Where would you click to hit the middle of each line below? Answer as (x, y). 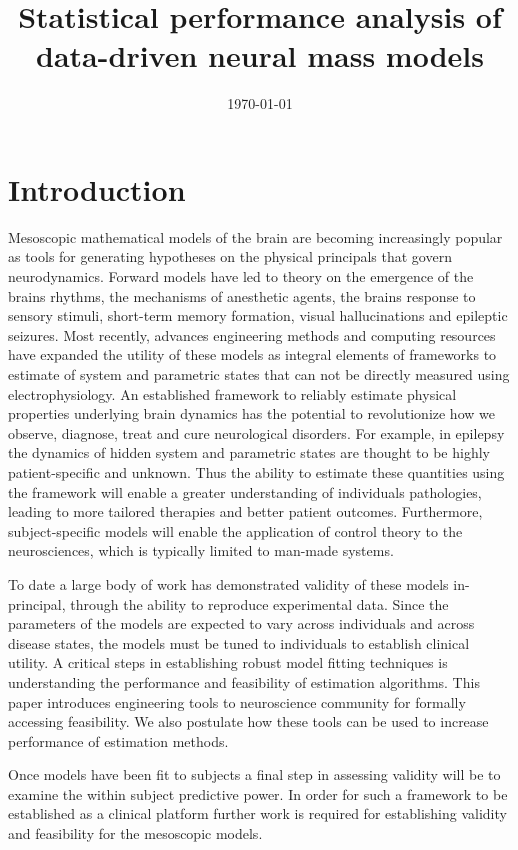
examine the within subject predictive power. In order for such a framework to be (258, 793)
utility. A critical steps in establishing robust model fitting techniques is (228, 662)
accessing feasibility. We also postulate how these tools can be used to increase (248, 721)
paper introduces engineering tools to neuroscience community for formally (237, 701)
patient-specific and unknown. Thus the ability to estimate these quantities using (256, 471)
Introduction (97, 188)
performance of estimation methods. (118, 740)
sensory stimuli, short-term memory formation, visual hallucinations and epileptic (258, 315)
